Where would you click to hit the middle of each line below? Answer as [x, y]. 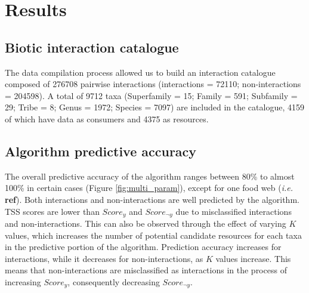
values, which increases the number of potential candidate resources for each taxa [153, 235]
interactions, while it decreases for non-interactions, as [104, 258]
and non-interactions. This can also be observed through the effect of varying [146, 223]
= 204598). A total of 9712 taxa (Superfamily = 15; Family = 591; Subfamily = [151, 95]
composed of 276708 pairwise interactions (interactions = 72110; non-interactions [153, 84]
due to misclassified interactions [234, 211]
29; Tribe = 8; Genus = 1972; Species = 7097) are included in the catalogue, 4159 [154, 107]
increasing [23, 281]
